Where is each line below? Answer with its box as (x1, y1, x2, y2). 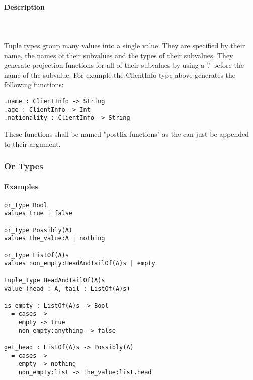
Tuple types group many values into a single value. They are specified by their (4, 40, 245, 50)
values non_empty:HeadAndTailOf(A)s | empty (4, 260, 155, 267)
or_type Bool (4, 201, 47, 209)
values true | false (4, 210, 73, 217)
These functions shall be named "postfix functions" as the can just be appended (4, 128, 249, 139)
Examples (4, 181, 38, 192)
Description (4, 1, 45, 12)
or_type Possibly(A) (4, 226, 73, 234)
